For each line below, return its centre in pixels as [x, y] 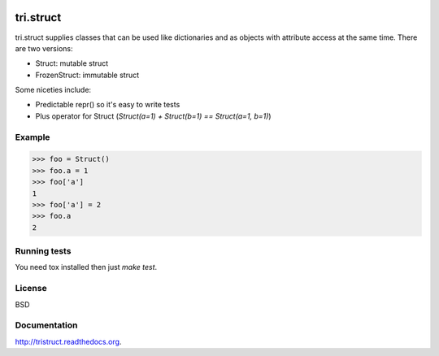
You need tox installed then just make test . [86, 267]
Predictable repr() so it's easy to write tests [108, 105]
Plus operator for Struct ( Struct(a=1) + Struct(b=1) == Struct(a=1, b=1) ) [153, 116]
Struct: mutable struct [72, 63]
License [31, 289]
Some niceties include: [53, 90]
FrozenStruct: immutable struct [87, 75]
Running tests [43, 251]
